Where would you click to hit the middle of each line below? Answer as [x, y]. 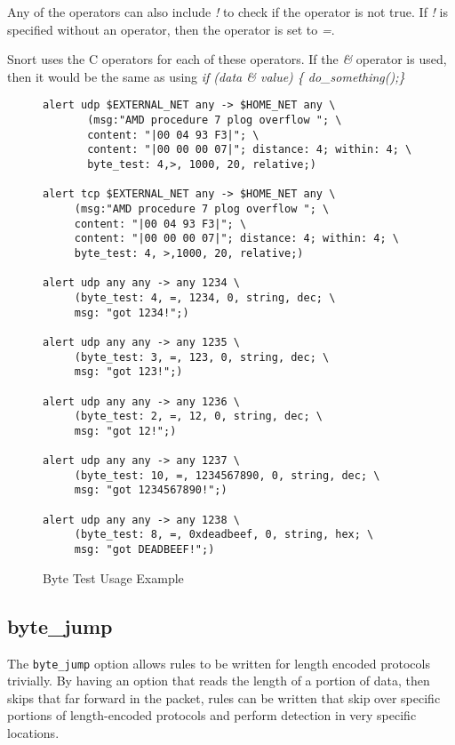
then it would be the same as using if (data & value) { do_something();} [206, 76]
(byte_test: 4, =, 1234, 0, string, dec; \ [205, 297]
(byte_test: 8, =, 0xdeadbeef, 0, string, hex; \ [224, 535]
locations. [33, 732]
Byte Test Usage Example [113, 577]
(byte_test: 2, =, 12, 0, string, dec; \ [198, 417]
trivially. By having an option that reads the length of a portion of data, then [219, 681]
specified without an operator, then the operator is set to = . [171, 29]
